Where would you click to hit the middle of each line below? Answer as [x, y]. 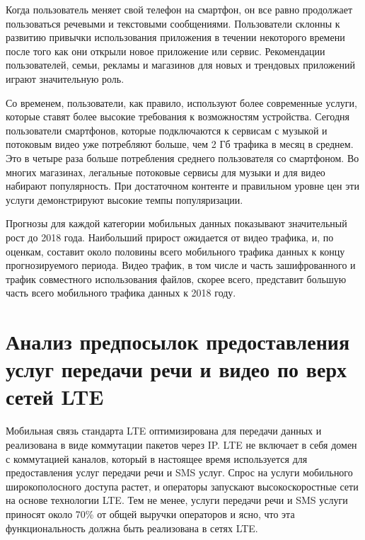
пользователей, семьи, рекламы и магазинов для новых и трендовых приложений [181, 65]
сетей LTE [55, 397]
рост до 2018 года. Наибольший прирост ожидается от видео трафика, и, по [170, 237]
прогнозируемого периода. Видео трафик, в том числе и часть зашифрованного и [181, 265]
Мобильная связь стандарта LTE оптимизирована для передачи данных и [164, 431]
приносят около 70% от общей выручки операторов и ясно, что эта [150, 513]
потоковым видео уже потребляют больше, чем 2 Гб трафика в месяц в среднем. [180, 144]
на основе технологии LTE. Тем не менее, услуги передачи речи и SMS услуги [177, 500]
